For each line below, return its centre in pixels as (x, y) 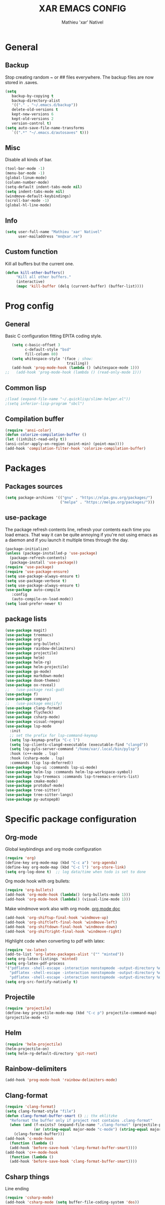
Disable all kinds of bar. (29, 160)
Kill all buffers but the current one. (40, 264)
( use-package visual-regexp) (35, 722)
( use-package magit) (26, 630)
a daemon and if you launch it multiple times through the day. (67, 540)
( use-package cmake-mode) (31, 781)
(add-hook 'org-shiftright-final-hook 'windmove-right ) (63, 931)
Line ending (17, 1189)
